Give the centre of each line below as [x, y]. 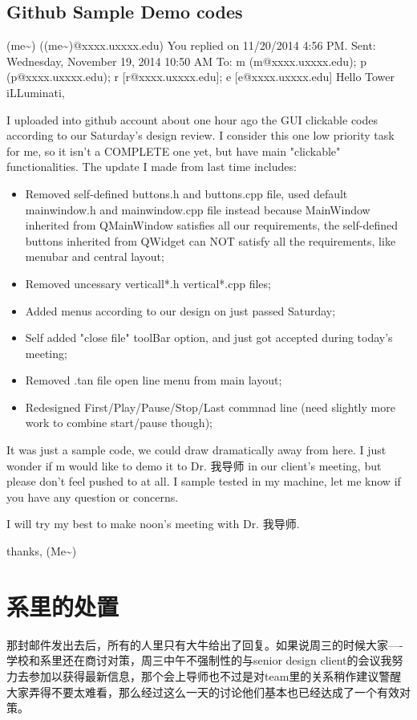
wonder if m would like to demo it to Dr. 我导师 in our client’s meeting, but [194, 465]
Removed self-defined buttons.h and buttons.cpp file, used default [186, 193]
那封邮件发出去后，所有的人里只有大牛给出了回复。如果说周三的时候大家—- [205, 644]
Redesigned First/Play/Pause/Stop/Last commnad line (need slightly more [210, 407]
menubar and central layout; [95, 256]
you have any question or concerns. [93, 496]
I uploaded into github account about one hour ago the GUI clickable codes [192, 119]
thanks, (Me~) [42, 551]
